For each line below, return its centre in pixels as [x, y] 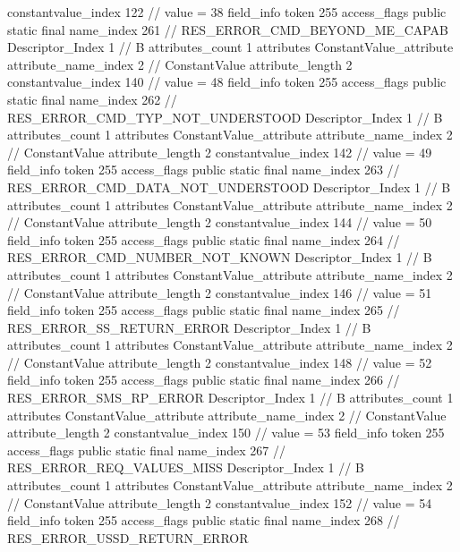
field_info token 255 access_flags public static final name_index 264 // [204, 239]
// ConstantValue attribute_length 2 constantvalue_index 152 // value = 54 [220, 502]
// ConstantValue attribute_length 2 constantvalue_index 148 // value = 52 [220, 362]
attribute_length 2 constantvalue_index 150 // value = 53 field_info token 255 [226, 433]
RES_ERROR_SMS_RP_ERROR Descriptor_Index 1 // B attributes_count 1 [230, 398]
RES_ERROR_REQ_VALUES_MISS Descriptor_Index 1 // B [186, 467]
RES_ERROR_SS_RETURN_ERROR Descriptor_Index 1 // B [189, 327]
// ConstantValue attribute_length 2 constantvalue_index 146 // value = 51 [220, 292]
